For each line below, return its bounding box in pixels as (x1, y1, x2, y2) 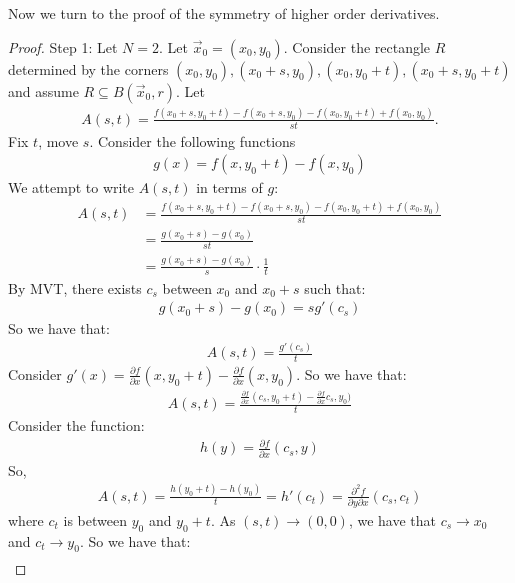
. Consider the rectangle (283, 36, 431, 57)
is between (63, 509, 127, 530)
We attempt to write (8, 177, 135, 198)
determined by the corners (8, 58, 169, 79)
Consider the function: (8, 415, 145, 436)
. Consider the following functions (89, 130, 296, 151)
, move (38, 130, 79, 151)
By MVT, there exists (8, 277, 142, 298)
